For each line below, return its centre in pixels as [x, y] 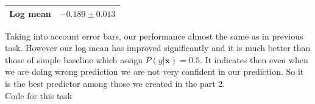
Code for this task [39, 95]
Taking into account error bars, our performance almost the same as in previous [154, 36]
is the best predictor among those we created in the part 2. [115, 83]
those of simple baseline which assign [74, 59]
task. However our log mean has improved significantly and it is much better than [158, 48]
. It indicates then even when [254, 59]
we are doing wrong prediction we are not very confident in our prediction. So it [154, 71]
